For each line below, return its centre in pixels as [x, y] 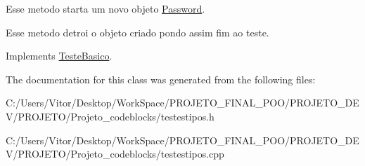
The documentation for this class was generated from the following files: [161, 79]
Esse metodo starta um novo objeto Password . [105, 8]
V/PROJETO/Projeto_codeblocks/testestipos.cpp [115, 154]
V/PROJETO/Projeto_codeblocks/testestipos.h [110, 116]
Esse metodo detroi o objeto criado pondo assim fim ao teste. [137, 32]
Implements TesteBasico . [59, 56]
